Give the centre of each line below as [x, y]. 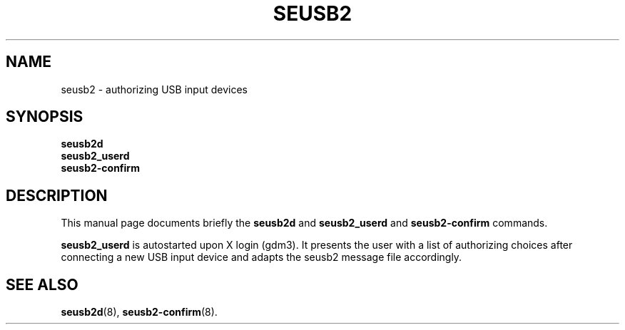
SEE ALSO [42, 284]
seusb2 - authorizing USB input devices [154, 89]
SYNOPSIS [45, 117]
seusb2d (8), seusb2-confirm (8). [139, 312]
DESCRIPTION [57, 195]
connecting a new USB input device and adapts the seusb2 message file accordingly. [261, 257]
